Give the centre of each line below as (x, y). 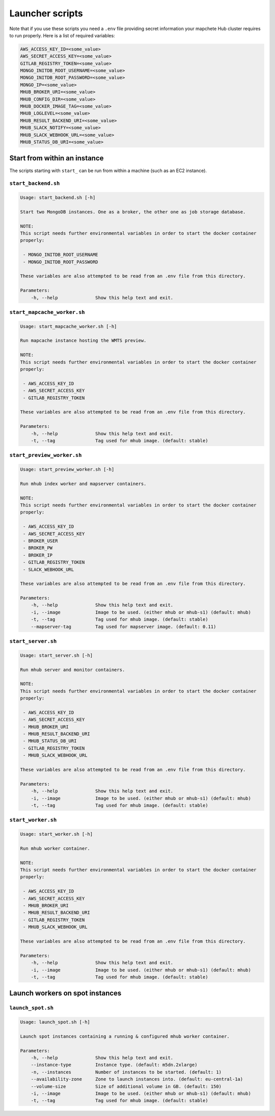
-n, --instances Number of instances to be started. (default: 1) (126, 1072)
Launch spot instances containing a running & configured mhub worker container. (125, 1036)
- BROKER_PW (38, 548)
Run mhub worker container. (55, 848)
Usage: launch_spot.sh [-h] (55, 1022)
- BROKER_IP (38, 555)
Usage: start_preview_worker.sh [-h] (67, 469)
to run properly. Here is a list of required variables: (62, 35)
